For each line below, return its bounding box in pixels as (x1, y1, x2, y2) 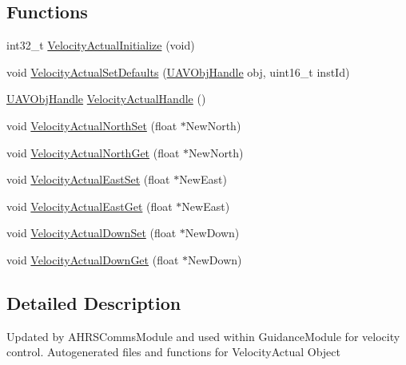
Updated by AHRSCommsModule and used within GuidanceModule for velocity (6, 327, 400, 344)
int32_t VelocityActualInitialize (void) (6, 37, 195, 54)
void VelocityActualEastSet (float (6, 171, 170, 188)
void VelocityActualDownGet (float (6, 251, 179, 268)
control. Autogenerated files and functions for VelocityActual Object (6, 343, 340, 360)
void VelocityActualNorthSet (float (6, 117, 177, 133)
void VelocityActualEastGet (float (6, 197, 173, 214)
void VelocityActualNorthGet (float (6, 144, 180, 161)
